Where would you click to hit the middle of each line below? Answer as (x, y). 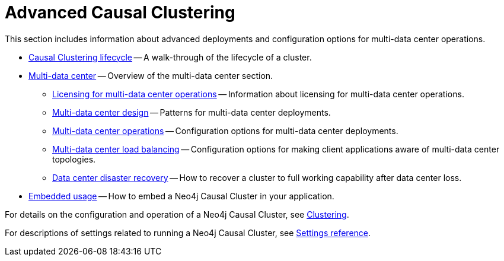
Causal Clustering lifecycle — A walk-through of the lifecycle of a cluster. (170, 57)
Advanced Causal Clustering (120, 12)
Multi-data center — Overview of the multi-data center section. (151, 75)
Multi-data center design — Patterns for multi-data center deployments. (192, 112)
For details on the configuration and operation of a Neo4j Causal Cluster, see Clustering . (177, 214)
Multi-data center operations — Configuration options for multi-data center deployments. (225, 130)
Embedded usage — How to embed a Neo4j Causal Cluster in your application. (181, 196)
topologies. (74, 159)
